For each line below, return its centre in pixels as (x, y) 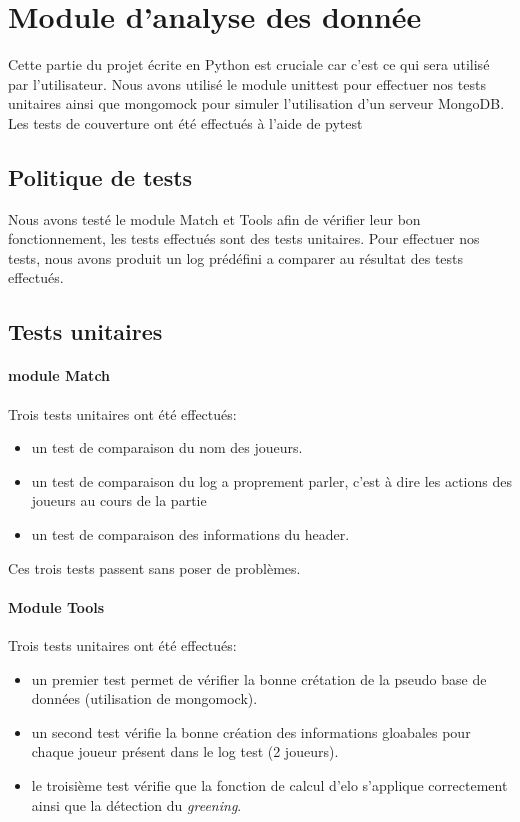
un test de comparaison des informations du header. (190, 534)
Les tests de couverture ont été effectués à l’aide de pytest (185, 122)
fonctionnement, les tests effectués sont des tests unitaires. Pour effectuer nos (244, 238)
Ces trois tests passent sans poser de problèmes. (154, 567)
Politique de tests (100, 176)
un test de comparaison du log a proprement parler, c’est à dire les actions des (271, 480)
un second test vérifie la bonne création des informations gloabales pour (251, 731)
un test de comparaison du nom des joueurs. (167, 447)
